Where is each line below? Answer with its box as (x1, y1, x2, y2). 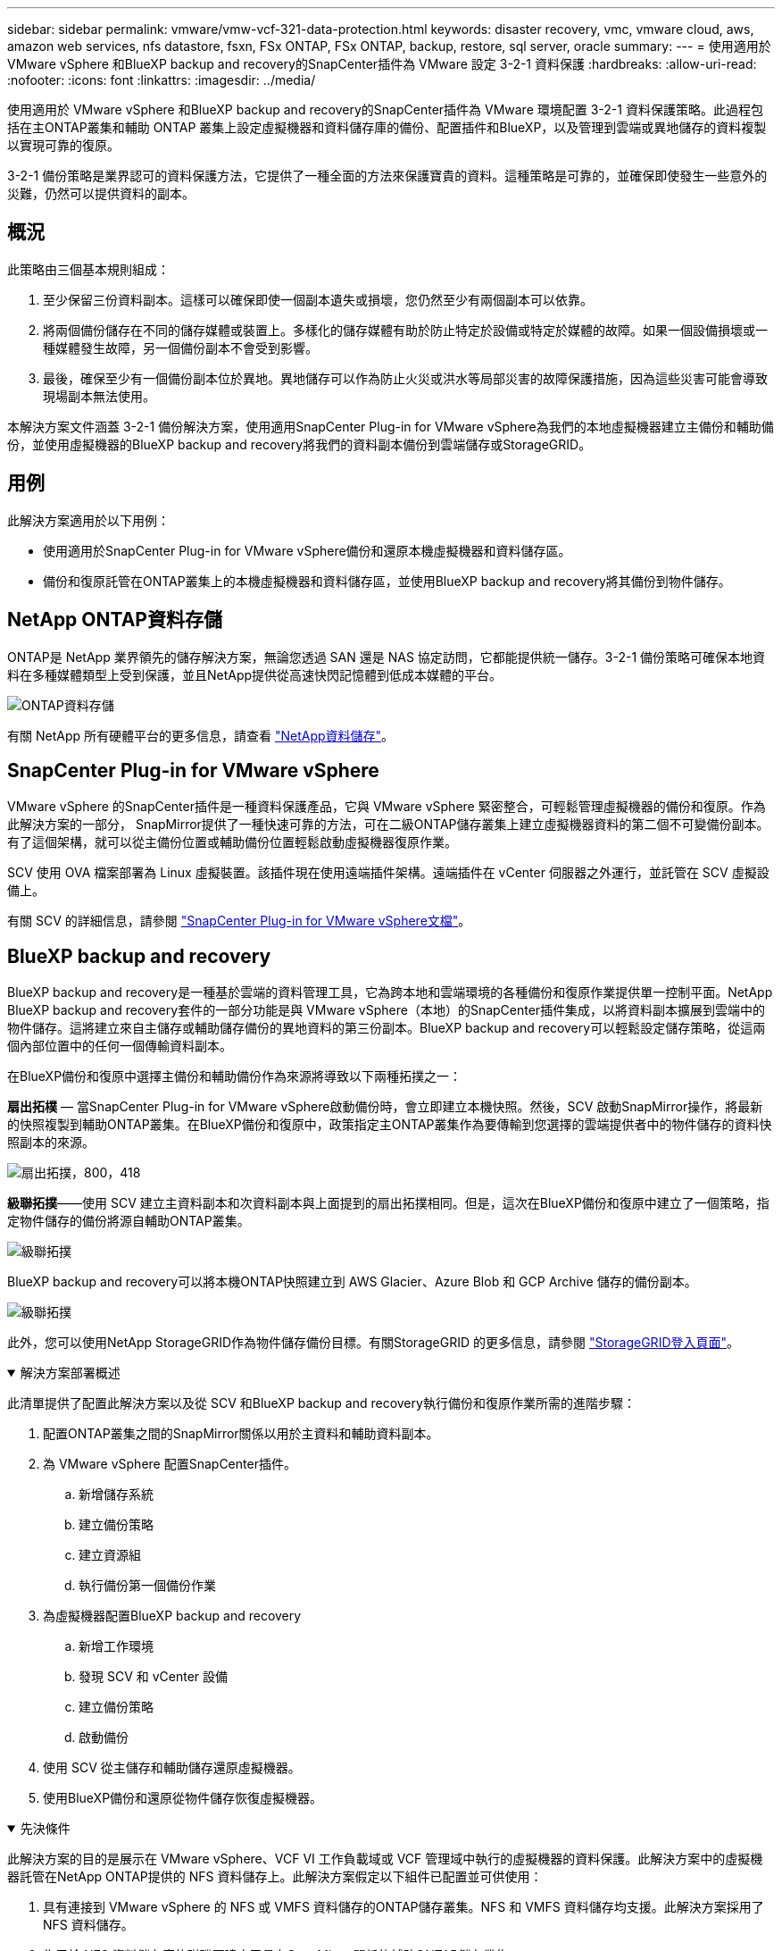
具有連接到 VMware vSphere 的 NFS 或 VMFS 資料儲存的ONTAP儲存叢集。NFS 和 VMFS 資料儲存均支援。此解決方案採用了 (43, 1899, 764, 1915)
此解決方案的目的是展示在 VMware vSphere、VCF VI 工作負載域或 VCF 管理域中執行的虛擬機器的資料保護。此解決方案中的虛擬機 (7, 1851, 763, 1867)
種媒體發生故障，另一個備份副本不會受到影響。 (43, 339, 318, 356)
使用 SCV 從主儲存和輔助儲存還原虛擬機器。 (43, 1760, 301, 1776)
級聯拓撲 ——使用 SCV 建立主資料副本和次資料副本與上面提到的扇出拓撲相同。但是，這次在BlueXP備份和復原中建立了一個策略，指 (7, 1195, 770, 1211)
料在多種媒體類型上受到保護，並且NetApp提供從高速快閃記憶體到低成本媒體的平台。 (7, 666, 503, 682)
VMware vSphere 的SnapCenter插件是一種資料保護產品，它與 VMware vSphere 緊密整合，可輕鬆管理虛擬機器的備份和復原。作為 (7, 799, 766, 815)
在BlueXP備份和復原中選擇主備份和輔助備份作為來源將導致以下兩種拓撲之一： (7, 1068, 462, 1084)
